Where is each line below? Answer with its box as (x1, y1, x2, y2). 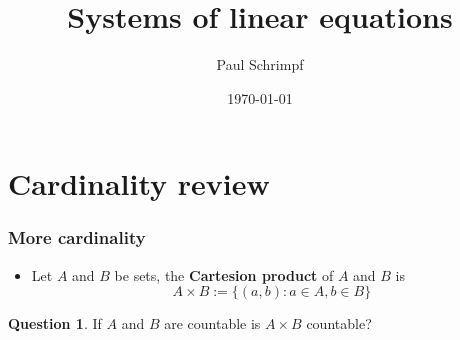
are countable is (164, 313, 261, 334)
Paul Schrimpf (216, 54, 304, 75)
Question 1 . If (8, 313, 102, 334)
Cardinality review (8, 163, 270, 204)
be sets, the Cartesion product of (114, 264, 334, 285)
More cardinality (8, 225, 146, 250)
